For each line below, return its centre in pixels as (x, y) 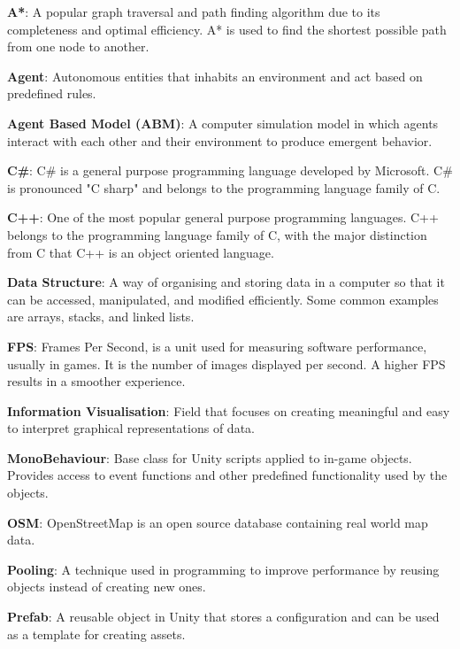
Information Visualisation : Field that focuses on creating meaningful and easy (229, 410)
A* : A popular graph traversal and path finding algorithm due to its (194, 12)
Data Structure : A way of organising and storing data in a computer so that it (226, 282)
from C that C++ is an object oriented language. (141, 252)
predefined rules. (52, 93)
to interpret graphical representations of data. (131, 428)
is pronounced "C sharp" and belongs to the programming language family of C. (224, 187)
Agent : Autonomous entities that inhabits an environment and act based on (215, 76)
